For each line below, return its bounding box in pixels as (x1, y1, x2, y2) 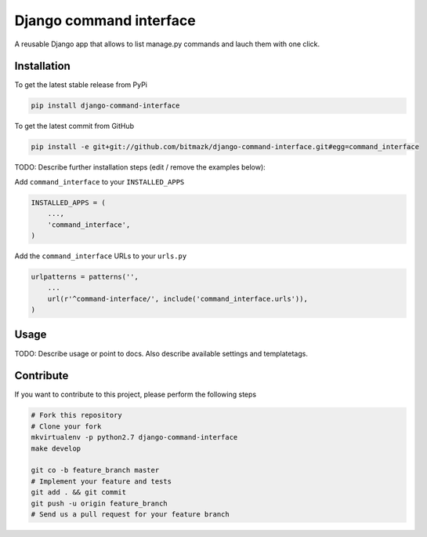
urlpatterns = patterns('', (31, 272, 139, 281)
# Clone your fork (31, 422, 102, 431)
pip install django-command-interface (31, 101, 180, 110)
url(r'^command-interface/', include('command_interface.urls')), (47, 294, 309, 303)
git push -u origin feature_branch (31, 499, 168, 508)
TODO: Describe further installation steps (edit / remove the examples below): (14, 163, 266, 172)
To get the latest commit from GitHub (14, 122, 135, 131)
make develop (31, 444, 81, 453)
